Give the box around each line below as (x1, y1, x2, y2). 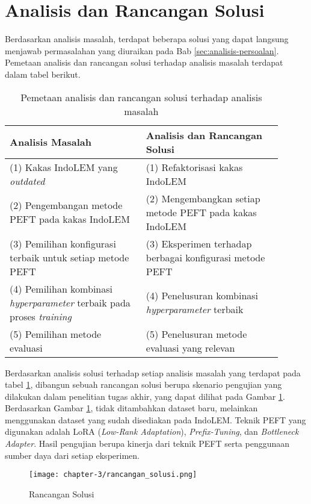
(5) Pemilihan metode (10, 326, 102, 341)
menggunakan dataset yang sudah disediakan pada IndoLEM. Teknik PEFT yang (5, 413, 306, 426)
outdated (10, 173, 45, 188)
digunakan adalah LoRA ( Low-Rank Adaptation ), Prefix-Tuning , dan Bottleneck (5, 425, 299, 438)
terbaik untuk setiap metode (10, 250, 129, 264)
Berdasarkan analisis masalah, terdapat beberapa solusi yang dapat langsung (5, 33, 289, 45)
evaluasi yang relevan (146, 340, 235, 355)
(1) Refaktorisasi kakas (146, 160, 243, 174)
